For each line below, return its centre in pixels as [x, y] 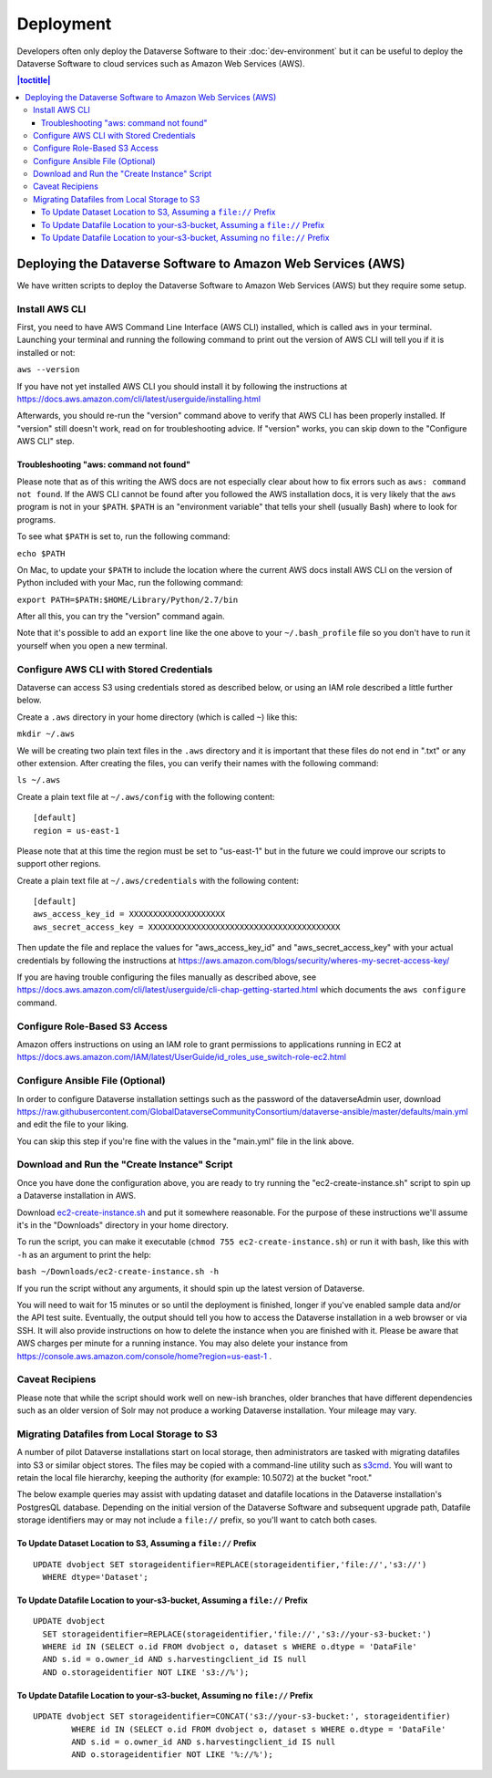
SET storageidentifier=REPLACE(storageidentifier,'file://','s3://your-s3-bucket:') [237, 1634]
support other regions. [59, 864]
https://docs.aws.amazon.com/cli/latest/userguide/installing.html [139, 399]
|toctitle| [34, 80]
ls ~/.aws [39, 780]
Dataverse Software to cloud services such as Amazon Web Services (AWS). [161, 63]
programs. [36, 519]
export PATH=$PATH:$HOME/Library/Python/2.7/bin [128, 599]
